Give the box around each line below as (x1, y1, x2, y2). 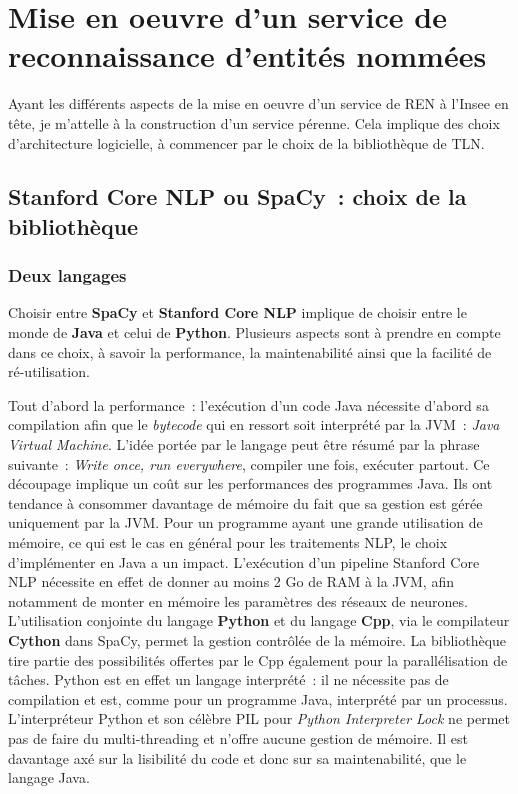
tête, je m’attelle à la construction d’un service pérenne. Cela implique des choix (8, 112, 500, 133)
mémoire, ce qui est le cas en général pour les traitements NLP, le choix (8, 532, 448, 553)
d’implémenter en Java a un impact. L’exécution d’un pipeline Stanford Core (8, 551, 480, 572)
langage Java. (8, 767, 90, 788)
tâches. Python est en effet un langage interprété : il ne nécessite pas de (8, 669, 449, 690)
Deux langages (8, 263, 127, 288)
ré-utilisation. (8, 361, 90, 382)
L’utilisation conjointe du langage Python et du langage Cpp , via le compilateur (8, 610, 510, 631)
